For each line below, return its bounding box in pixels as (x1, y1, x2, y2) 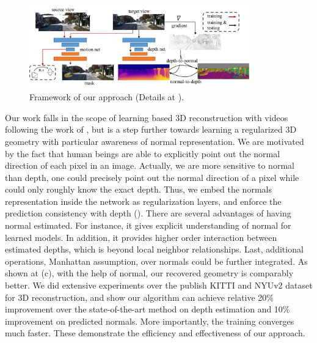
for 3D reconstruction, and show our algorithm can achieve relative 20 (5, 290, 267, 303)
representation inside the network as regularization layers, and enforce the (5, 194, 282, 207)
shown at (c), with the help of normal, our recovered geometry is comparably (5, 267, 294, 279)
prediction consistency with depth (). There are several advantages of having (5, 207, 291, 219)
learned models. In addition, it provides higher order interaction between (5, 231, 277, 243)
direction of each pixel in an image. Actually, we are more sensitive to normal (5, 159, 294, 172)
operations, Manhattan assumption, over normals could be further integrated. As (5, 254, 308, 267)
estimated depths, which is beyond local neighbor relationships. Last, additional (5, 243, 304, 256)
